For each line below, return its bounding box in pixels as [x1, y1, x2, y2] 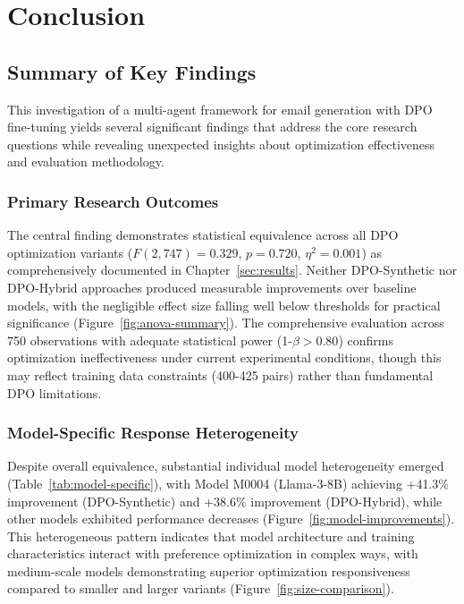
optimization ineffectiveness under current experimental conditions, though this [7, 348, 442, 367]
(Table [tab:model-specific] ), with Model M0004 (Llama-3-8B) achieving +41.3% [7, 473, 449, 492]
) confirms [338, 330, 393, 349]
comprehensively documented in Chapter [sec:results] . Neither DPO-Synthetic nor [7, 260, 457, 279]
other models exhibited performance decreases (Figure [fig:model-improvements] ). [7, 509, 455, 528]
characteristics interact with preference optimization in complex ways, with [7, 544, 418, 563]
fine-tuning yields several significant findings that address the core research [7, 117, 418, 136]
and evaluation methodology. [7, 152, 165, 171]
